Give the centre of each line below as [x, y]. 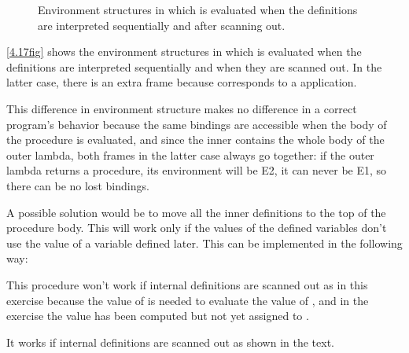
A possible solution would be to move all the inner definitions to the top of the [196, 212]
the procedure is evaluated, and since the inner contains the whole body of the [195, 140]
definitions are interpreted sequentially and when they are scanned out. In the [194, 66]
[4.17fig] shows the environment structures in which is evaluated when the [184, 51]
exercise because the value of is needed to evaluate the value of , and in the [188, 300]
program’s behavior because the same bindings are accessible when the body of [197, 124]
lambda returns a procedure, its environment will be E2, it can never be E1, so [197, 170]
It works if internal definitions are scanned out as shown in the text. [171, 342]
